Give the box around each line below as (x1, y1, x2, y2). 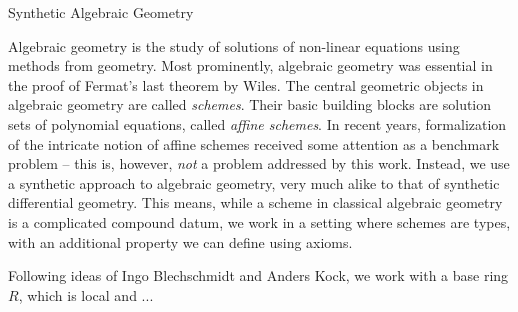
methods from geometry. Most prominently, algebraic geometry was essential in (8, 55, 493, 76)
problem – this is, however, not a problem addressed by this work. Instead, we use (8, 153, 510, 174)
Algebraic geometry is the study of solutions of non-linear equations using (8, 35, 460, 56)
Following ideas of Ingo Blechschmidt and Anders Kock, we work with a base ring (8, 265, 509, 286)
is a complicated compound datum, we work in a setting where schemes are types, (8, 211, 511, 232)
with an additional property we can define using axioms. (8, 231, 353, 252)
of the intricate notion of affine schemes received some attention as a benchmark (8, 133, 500, 154)
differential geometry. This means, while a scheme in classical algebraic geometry (8, 192, 503, 213)
